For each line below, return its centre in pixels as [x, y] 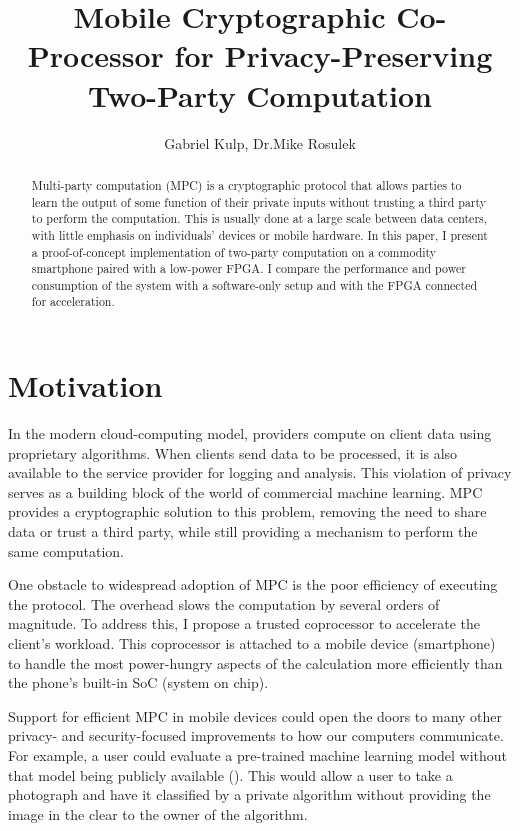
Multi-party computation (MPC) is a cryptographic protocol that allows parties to [246, 184]
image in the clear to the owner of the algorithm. [158, 813]
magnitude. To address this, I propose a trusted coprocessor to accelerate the [244, 623]
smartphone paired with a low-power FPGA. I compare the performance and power [248, 268]
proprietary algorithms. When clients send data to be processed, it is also [233, 452]
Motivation [85, 385]
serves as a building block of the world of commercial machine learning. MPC [245, 491]
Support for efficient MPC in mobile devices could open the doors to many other [255, 715]
